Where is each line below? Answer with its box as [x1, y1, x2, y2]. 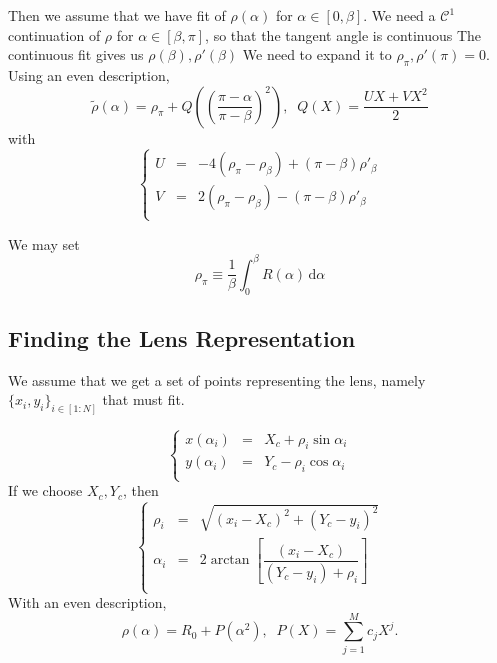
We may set [8, 233, 80, 254]
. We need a [363, 5, 436, 25]
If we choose [8, 480, 83, 501]
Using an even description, [8, 64, 170, 85]
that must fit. [102, 389, 185, 410]
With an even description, [8, 592, 167, 613]
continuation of [8, 24, 101, 45]
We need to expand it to [242, 44, 392, 65]
